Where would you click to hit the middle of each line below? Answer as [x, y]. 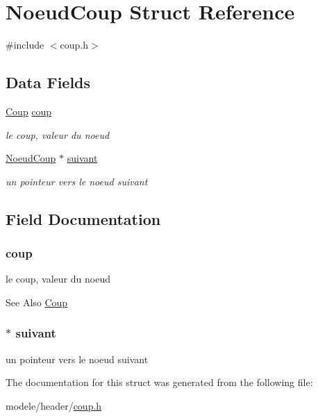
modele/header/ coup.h [54, 405]
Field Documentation [83, 218]
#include [25, 45]
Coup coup [29, 111]
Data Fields [48, 82]
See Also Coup [37, 302]
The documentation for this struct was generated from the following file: [159, 382]
